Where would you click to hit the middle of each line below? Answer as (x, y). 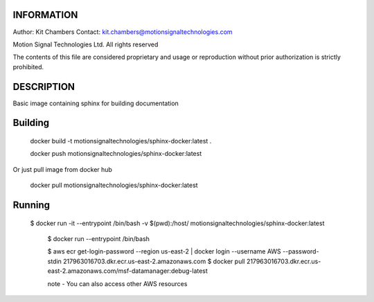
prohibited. (28, 66)
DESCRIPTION (44, 87)
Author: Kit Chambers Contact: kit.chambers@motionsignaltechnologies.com (123, 32)
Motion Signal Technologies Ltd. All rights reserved (86, 44)
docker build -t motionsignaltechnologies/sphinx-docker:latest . (121, 141)
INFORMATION (45, 15)
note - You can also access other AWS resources (117, 283)
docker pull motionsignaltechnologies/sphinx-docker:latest (114, 185)
